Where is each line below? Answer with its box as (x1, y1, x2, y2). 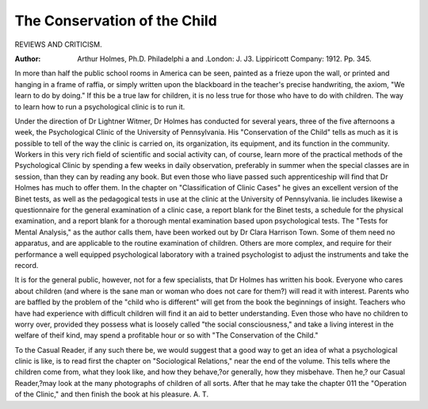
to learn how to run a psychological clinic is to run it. (14, 101, 185, 111)
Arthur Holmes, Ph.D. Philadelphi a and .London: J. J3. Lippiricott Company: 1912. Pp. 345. (77, 54, 372, 63)
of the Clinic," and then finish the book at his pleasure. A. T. (14, 389, 209, 399)
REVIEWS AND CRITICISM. (14, 40, 102, 49)
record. (14, 260, 39, 269)
